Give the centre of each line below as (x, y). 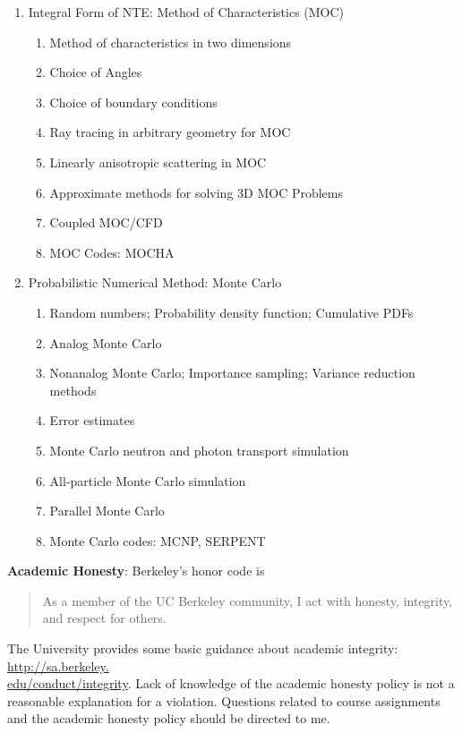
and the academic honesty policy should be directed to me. (169, 718)
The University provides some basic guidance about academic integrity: (203, 648)
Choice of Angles (96, 72)
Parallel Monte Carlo (107, 511)
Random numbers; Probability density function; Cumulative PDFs (231, 312)
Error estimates (92, 420)
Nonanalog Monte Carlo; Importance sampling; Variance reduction (232, 373)
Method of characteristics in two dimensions (171, 42)
